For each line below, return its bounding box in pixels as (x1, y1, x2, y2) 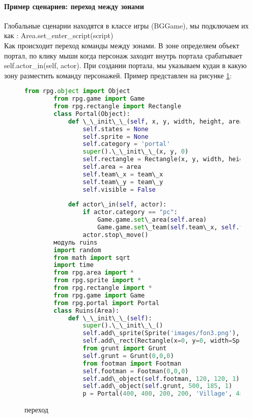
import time (53, 261, 94, 269)
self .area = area (82, 163, 142, 171)
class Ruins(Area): (53, 307, 120, 314)
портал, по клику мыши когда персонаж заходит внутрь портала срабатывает (4, 50, 242, 61)
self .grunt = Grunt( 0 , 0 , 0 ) (82, 352, 174, 360)
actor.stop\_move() (82, 231, 149, 238)
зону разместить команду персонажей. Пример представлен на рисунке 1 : (4, 70, 232, 80)
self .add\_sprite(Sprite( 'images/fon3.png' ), (82, 330, 240, 337)
